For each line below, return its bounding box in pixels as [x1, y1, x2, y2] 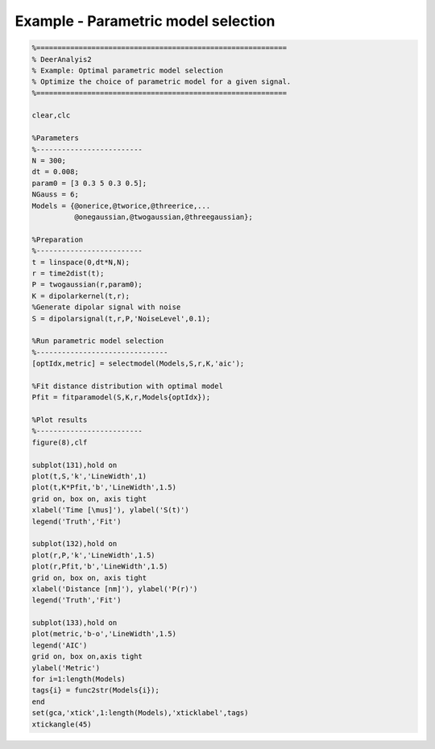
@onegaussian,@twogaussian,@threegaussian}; [73, 213, 253, 221]
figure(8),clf [31, 437, 88, 447]
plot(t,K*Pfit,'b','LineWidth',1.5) [31, 483, 177, 492]
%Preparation [31, 234, 84, 244]
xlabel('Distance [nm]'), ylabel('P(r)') [31, 584, 198, 594]
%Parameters [31, 134, 80, 143]
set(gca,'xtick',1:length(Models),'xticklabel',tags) [31, 709, 249, 718]
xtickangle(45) [31, 719, 92, 729]
